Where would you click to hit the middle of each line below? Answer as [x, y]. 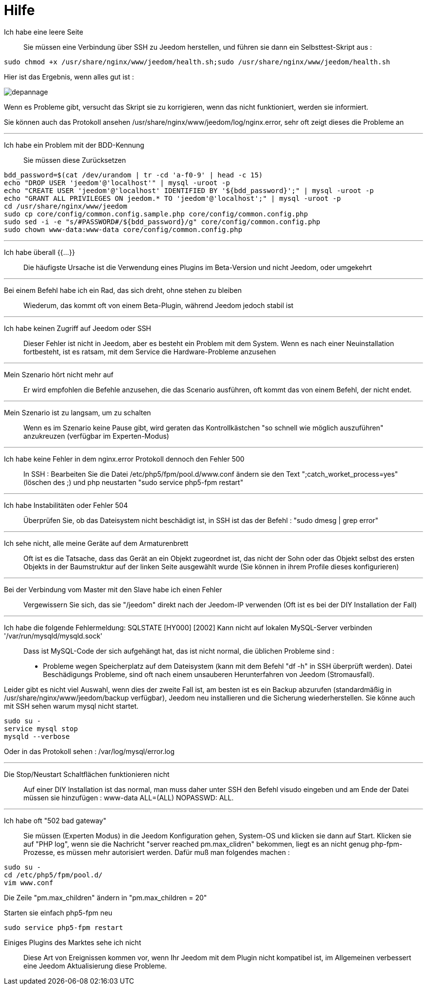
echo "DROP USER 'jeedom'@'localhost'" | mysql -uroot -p [117, 183]
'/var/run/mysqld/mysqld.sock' [53, 636]
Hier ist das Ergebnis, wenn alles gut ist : [69, 77]
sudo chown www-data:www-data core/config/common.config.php [123, 229]
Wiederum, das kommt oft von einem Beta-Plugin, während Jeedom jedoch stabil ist [158, 305]
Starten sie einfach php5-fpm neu [58, 912]
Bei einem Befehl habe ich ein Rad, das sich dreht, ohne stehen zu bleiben [123, 290]
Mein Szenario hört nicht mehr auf [59, 374]
